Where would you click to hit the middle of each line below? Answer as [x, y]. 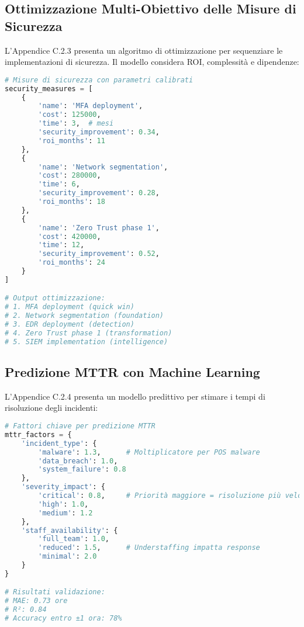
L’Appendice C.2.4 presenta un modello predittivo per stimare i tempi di [135, 396]
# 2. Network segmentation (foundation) [84, 316]
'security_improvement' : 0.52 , [99, 254]
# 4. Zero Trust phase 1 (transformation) [89, 333]
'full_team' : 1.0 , [74, 539]
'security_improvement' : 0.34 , [99, 132]
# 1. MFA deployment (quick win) [70, 307]
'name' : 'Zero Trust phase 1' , [99, 228]
